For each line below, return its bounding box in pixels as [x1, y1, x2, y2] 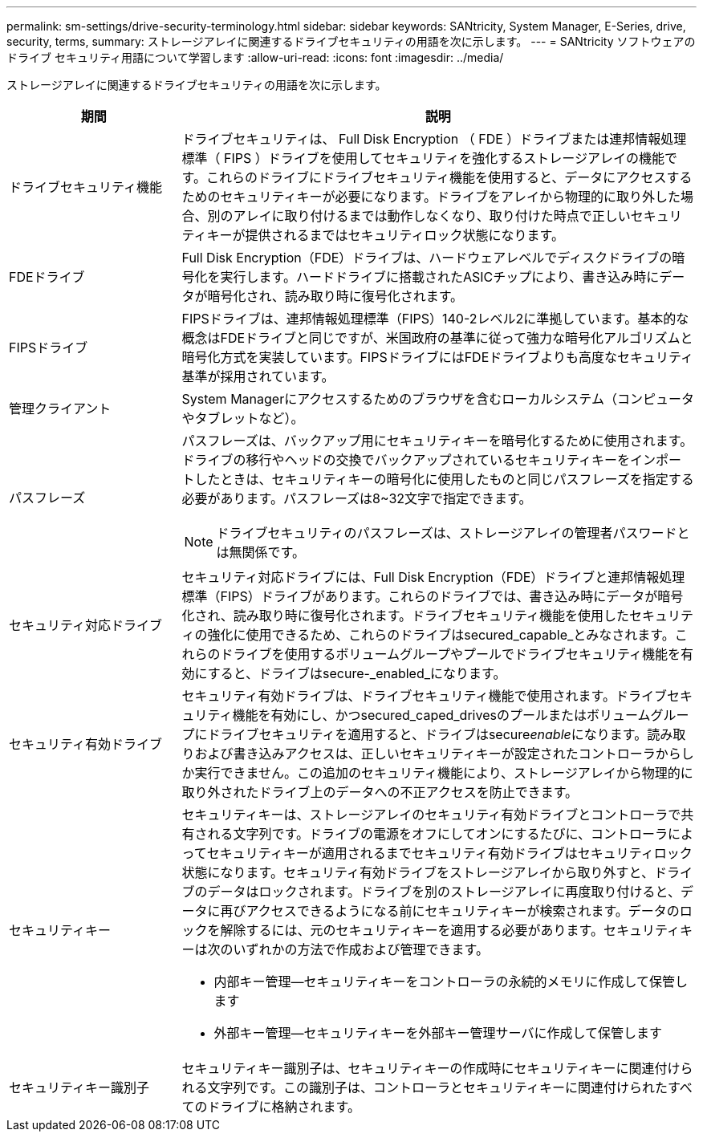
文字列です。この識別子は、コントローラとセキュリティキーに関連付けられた [207, 1079, 668, 1095]
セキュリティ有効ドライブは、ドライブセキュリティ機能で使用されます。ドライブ [181, 688, 667, 704]
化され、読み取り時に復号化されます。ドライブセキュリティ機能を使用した [181, 608, 630, 624]
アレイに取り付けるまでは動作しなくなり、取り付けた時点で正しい [233, 208, 631, 224]
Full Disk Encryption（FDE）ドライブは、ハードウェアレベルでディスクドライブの [181, 250, 673, 266]
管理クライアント [9, 400, 112, 417]
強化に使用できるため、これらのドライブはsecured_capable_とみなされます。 [207, 627, 675, 643]
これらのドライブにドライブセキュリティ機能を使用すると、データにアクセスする [205, 169, 693, 185]
